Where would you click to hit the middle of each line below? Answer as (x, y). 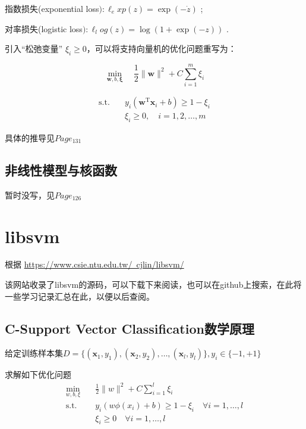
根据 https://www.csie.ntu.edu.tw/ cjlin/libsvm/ (94, 264)
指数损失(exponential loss (52, 8)
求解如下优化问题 (38, 374)
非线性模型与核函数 (61, 170)
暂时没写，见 (30, 195)
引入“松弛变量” (34, 49)
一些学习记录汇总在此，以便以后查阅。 (80, 296)
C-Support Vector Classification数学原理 (130, 328)
